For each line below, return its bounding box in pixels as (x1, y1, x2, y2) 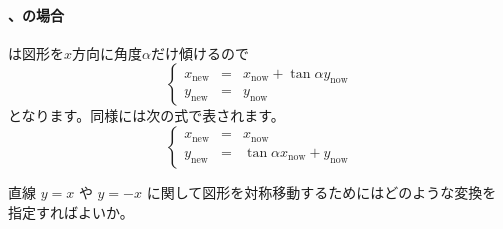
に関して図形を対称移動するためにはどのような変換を (146, 181, 497, 202)
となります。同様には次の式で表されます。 (8, 105, 285, 126)
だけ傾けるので (150, 42, 249, 63)
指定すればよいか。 (8, 201, 134, 222)
